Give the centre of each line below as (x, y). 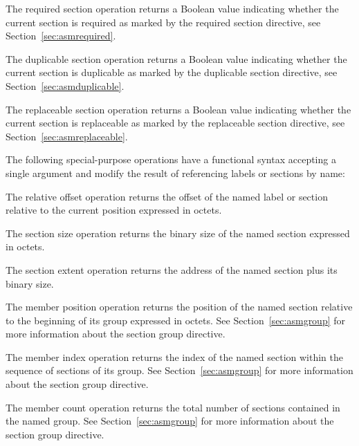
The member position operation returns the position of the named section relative (179, 307)
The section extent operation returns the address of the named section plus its (172, 269)
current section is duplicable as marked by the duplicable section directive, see (172, 72)
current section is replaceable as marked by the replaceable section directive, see (175, 123)
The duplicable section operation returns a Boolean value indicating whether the (176, 58)
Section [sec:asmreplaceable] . (67, 136)
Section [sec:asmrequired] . (61, 36)
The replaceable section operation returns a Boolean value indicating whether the (178, 109)
